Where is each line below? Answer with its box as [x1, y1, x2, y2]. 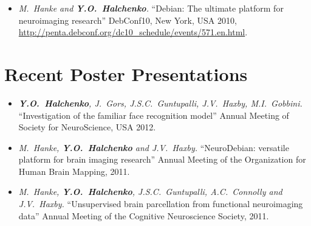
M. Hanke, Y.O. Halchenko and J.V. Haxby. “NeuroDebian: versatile [18, 141, 289, 154]
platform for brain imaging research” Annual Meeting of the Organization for [18, 153, 306, 166]
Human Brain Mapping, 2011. [18, 164, 130, 177]
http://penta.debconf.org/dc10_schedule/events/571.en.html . [18, 26, 248, 38]
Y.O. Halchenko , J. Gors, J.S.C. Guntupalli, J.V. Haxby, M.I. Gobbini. [18, 96, 302, 109]
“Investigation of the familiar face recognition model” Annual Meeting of [18, 108, 289, 121]
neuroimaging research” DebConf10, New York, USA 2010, [18, 13, 237, 26]
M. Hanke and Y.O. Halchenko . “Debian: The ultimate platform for [18, 2, 284, 14]
